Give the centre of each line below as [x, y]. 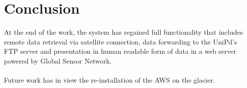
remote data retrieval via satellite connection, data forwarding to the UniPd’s [121, 41]
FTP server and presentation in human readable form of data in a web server [120, 51]
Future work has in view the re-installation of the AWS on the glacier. [110, 79]
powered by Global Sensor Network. [58, 60]
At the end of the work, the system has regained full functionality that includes [123, 32]
